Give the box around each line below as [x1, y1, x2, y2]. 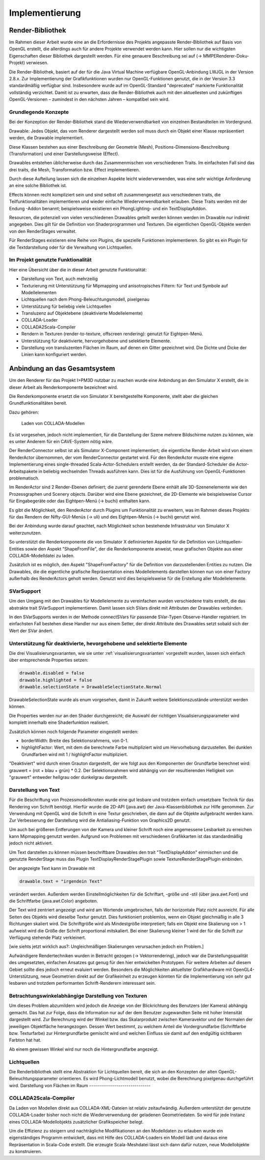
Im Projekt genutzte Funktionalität [9, 257, 92, 263]
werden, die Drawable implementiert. [9, 135, 84, 141]
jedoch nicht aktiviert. [9, 840, 53, 846]
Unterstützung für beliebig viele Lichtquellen [21, 303, 111, 309]
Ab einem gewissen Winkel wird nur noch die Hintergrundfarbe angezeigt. [9, 1046, 159, 1052]
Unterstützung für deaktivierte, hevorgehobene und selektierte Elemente [9, 640, 187, 647]
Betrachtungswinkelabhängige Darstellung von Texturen [9, 993, 147, 999]
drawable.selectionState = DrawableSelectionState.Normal [19, 684, 162, 690]
